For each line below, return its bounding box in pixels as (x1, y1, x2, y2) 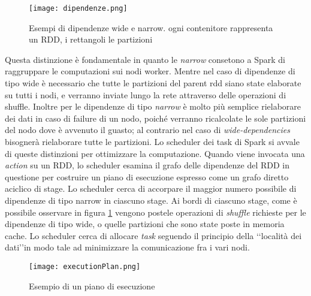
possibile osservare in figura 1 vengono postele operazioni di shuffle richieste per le (5, 206, 306, 218)
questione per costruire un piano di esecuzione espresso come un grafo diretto (5, 170, 289, 183)
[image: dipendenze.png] (29, 4, 128, 13)
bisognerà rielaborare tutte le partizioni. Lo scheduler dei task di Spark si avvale (5, 135, 300, 147)
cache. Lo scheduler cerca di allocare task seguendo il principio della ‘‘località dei (5, 229, 302, 241)
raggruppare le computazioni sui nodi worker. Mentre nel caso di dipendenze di (5, 65, 295, 77)
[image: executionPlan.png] (29, 262, 141, 271)
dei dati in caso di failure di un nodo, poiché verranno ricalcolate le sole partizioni (5, 111, 306, 124)
